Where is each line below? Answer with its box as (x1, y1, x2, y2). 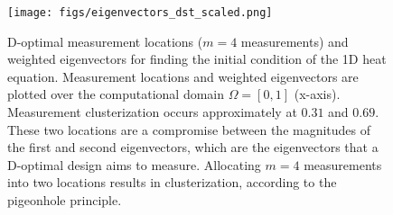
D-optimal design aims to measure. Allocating (7, 155, 261, 174)
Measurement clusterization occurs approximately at (7, 103, 297, 121)
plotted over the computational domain (7, 85, 225, 103)
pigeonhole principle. (7, 191, 122, 209)
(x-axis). (294, 85, 341, 103)
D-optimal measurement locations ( (7, 31, 203, 50)
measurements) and (240, 31, 349, 50)
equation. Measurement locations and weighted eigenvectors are (7, 67, 359, 85)
